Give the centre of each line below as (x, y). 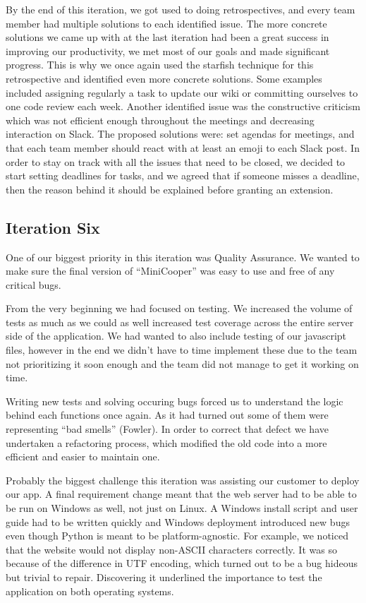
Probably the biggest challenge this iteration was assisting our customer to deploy (183, 480)
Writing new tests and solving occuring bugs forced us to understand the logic (175, 401)
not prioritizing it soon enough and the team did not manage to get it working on (182, 363)
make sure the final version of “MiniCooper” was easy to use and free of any (170, 271)
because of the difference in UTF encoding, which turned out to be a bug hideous (182, 563)
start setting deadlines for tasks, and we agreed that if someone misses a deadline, (183, 175)
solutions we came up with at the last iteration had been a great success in (167, 37)
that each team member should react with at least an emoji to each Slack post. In (183, 147)
